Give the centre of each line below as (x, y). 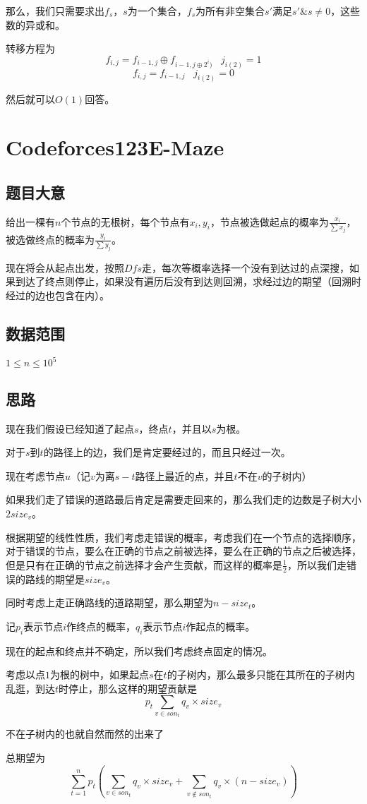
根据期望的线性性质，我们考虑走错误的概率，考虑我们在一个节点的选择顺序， (183, 537)
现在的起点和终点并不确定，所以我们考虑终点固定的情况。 (139, 650)
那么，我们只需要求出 (55, 11)
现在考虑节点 (35, 475)
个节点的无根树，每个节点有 (125, 221)
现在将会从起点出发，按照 (65, 267)
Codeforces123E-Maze (115, 147)
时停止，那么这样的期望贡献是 (128, 688)
